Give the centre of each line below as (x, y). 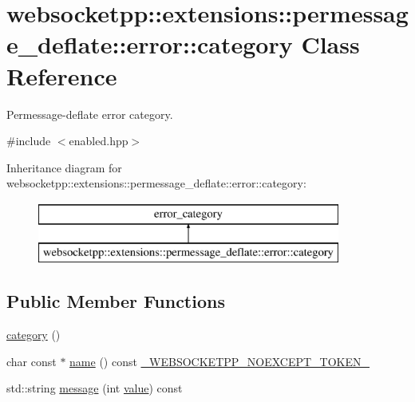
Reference (62, 75)
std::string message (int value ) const (95, 388)
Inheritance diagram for (64, 167)
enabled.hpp (99, 141)
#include (29, 141)
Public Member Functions (116, 301)
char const (32, 361)
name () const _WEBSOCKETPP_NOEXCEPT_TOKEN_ (220, 361)
